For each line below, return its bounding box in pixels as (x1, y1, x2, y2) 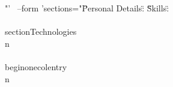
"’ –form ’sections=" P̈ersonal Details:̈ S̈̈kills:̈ (5, 2, 169, 14)
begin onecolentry (5, 60, 67, 73)
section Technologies (5, 25, 77, 38)
